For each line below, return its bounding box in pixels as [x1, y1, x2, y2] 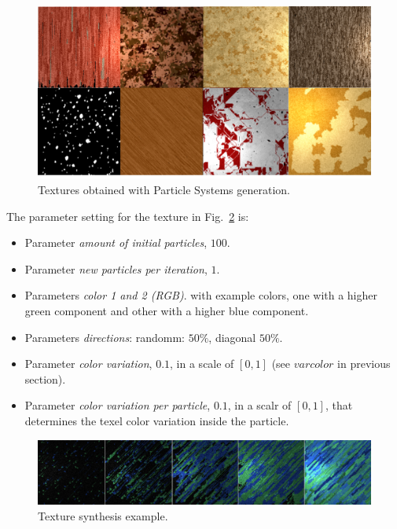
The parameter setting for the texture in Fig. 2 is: [6, 208, 249, 224]
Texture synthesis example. [38, 507, 168, 523]
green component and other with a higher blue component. [24, 303, 309, 319]
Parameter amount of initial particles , [24, 234, 208, 251]
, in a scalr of [227, 397, 292, 413]
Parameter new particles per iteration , [24, 260, 208, 277]
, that [325, 397, 353, 413]
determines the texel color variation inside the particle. [24, 412, 289, 428]
